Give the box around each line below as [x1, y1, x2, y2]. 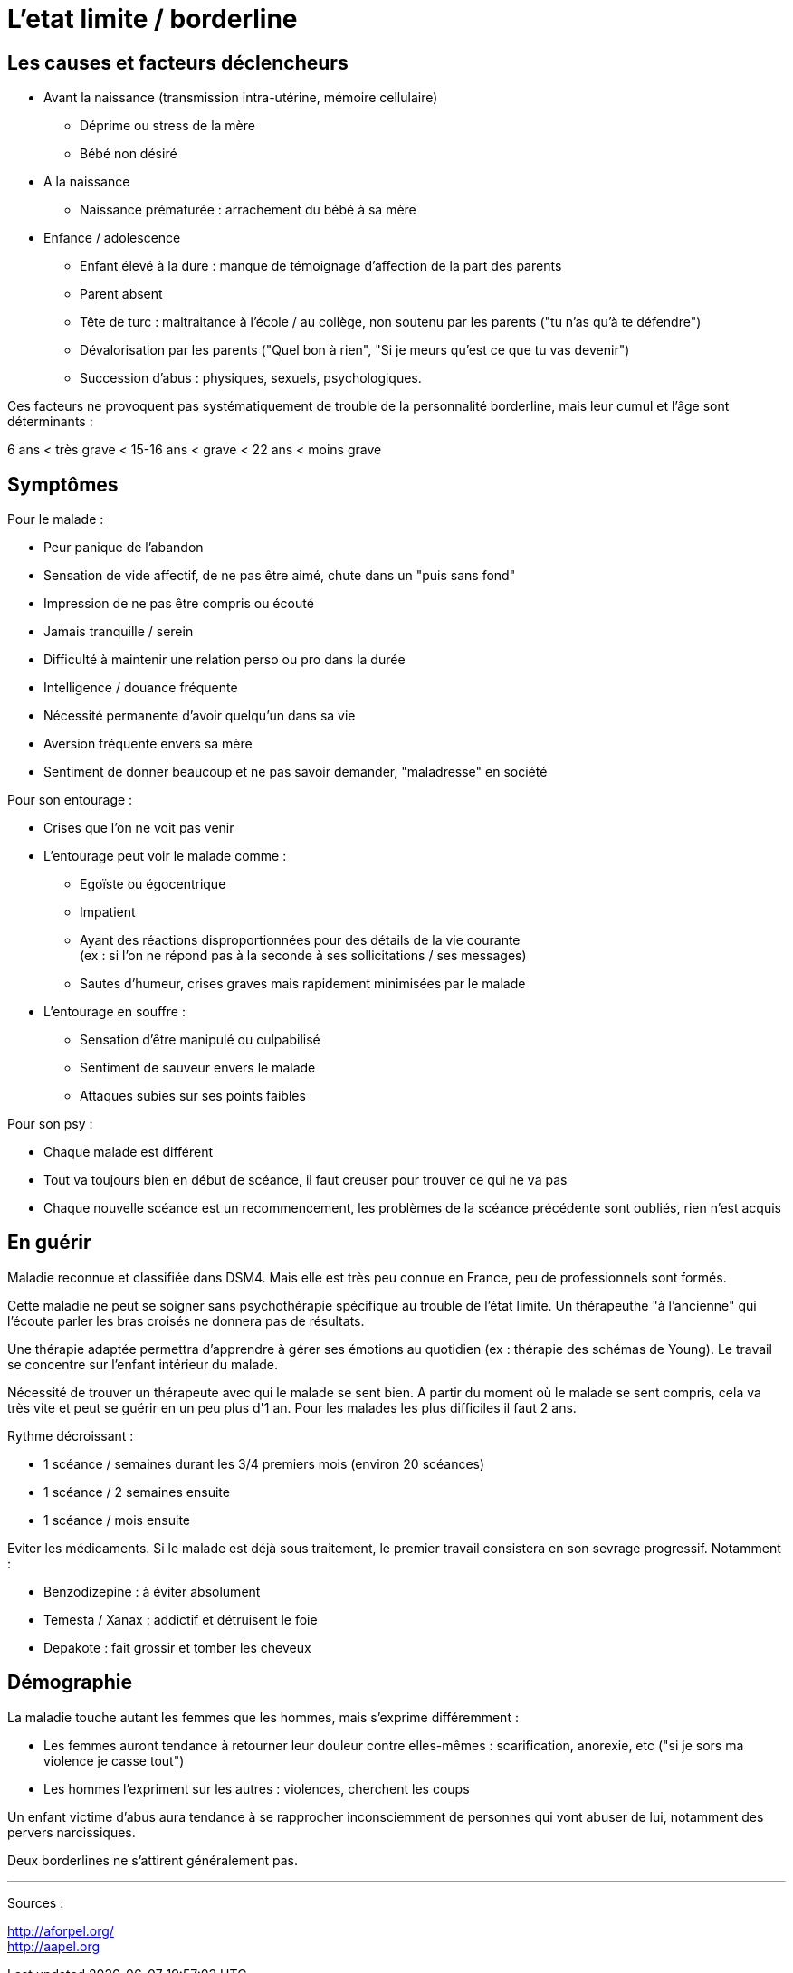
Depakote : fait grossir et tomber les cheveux [43, 1639, 311, 1655]
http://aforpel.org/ [7, 1922, 114, 1939]
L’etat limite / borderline [7, 4, 298, 34]
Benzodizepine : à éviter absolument [43, 1583, 261, 1599]
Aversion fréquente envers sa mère [43, 736, 253, 752]
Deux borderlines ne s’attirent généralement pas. [7, 1852, 298, 1868]
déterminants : [7, 414, 93, 430]
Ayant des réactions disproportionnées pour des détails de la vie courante [80, 932, 521, 948]
